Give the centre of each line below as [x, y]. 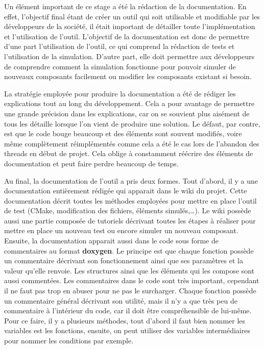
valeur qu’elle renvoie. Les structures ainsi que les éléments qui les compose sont [129, 270]
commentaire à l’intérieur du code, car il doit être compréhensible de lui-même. [128, 310]
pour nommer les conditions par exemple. [69, 340]
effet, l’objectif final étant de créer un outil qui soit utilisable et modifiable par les [132, 16]
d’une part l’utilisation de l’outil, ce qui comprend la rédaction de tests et [119, 46]
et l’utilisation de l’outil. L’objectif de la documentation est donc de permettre [127, 36]
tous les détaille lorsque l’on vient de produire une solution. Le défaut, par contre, [132, 123]
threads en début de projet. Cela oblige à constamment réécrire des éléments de [129, 153]
